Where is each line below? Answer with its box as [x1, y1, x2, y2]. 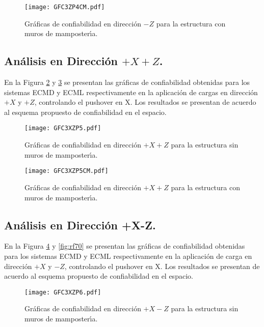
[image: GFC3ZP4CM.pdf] [24, 4, 105, 11]
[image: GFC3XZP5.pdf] [24, 125, 101, 132]
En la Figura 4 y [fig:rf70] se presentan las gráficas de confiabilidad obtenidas [4, 241, 245, 251]
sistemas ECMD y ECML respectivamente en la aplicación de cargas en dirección [4, 86, 258, 97]
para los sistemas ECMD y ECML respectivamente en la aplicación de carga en [4, 250, 252, 261]
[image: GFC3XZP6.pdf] [24, 288, 101, 296]
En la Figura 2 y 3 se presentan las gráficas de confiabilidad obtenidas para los [4, 77, 250, 87]
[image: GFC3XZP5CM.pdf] [24, 167, 109, 175]
